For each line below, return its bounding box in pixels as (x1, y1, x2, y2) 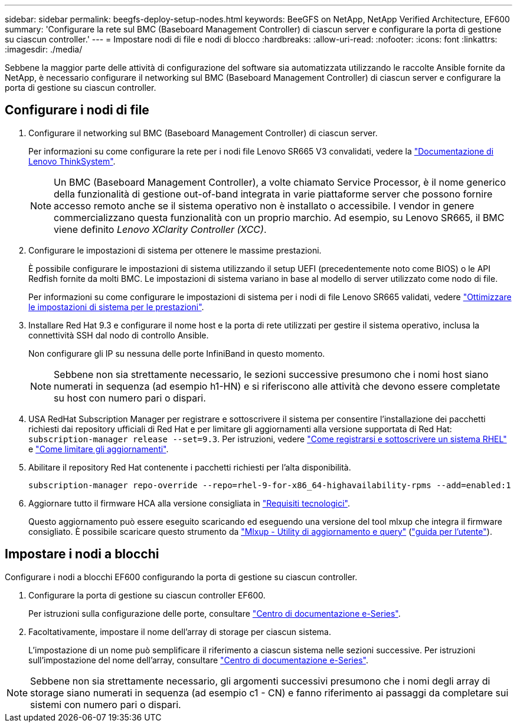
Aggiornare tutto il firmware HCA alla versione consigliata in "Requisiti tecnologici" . (28, 498, 351, 508)
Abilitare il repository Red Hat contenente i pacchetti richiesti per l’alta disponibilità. (28, 462, 351, 472)
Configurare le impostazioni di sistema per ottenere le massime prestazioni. (28, 245, 322, 255)
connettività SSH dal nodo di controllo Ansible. (28, 330, 209, 340)
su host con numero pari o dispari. (54, 392, 206, 404)
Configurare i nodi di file (5, 103, 149, 118)
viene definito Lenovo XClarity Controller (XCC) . (54, 223, 267, 235)
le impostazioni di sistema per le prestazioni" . (28, 301, 204, 312)
